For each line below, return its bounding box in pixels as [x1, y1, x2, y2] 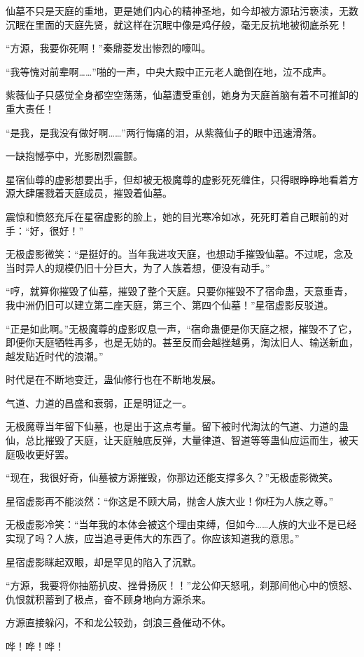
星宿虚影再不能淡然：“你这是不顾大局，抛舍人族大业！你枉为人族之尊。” [6, 493, 334, 508]
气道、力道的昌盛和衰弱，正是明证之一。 [6, 395, 192, 410]
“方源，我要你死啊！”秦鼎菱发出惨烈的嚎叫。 [6, 41, 211, 55]
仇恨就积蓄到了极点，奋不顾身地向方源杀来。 [6, 591, 211, 606]
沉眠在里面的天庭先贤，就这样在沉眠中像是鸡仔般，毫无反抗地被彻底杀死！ [6, 17, 349, 32]
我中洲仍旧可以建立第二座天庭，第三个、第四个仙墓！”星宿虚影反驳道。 [6, 297, 334, 312]
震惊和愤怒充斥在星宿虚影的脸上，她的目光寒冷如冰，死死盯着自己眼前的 [6, 209, 339, 223]
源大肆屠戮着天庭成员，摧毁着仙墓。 [6, 186, 172, 200]
